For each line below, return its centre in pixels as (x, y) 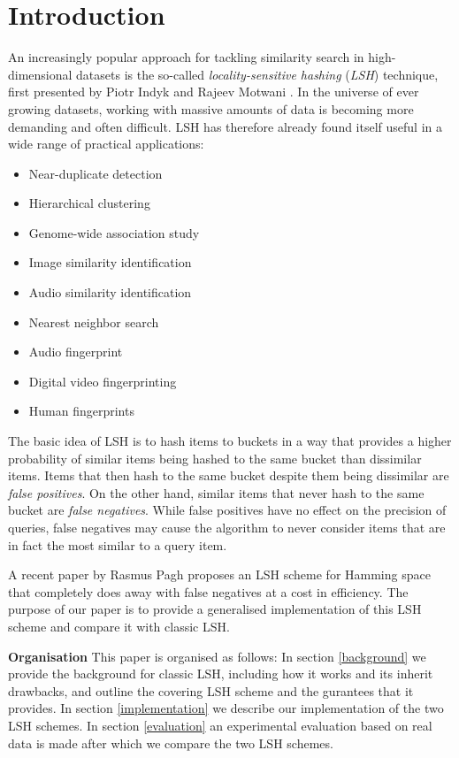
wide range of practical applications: (106, 144)
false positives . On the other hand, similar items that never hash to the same (216, 492)
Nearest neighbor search (94, 322)
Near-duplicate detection (96, 173)
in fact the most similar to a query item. (118, 544)
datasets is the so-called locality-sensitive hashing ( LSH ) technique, (257, 74)
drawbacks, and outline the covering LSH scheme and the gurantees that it (211, 690)
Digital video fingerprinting (103, 381)
